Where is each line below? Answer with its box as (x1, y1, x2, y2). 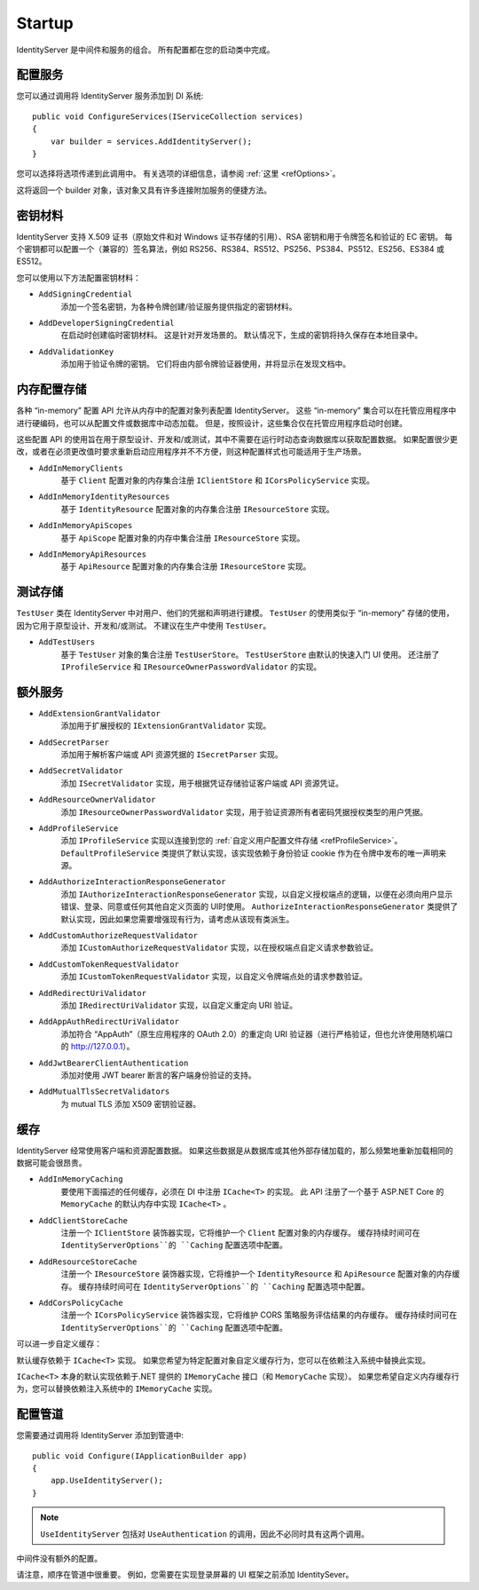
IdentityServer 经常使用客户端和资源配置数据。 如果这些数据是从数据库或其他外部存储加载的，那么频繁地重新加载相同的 (16, 1145, 453, 1156)
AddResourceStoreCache (38, 1256, 137, 1267)
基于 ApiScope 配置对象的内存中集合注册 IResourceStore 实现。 (60, 533, 305, 543)
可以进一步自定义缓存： (16, 1339, 102, 1349)
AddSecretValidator (38, 766, 123, 776)
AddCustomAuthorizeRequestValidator (38, 930, 199, 941)
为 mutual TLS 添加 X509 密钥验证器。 (60, 1098, 201, 1109)
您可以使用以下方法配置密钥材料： (16, 272, 141, 283)
